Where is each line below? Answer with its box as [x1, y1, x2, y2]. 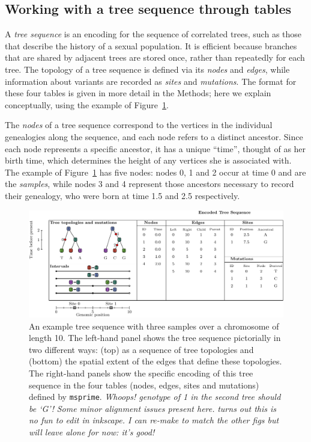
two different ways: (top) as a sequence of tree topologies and [29, 343, 254, 355]
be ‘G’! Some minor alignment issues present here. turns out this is [29, 402, 277, 414]
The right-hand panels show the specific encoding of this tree [29, 366, 253, 379]
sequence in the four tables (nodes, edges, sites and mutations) [29, 378, 259, 391]
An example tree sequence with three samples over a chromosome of [29, 319, 279, 332]
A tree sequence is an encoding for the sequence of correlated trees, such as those [5, 28, 302, 40]
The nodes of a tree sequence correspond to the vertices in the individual [5, 118, 273, 131]
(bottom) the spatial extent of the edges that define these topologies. [29, 355, 282, 367]
